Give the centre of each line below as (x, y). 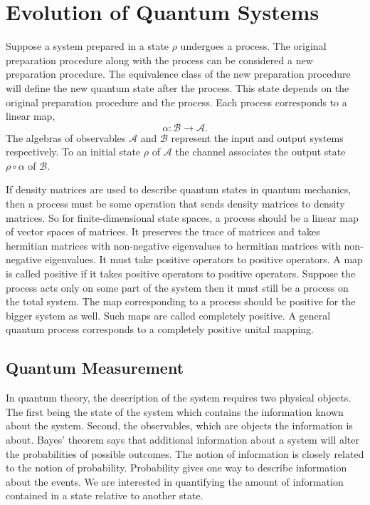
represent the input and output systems (257, 137)
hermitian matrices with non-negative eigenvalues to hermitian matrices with (173, 245)
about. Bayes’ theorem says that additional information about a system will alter (183, 439)
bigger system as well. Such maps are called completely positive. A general (168, 315)
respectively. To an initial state (73, 152)
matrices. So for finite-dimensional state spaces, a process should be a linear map (182, 217)
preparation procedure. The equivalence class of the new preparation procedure (178, 74)
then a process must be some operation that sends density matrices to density (175, 204)
